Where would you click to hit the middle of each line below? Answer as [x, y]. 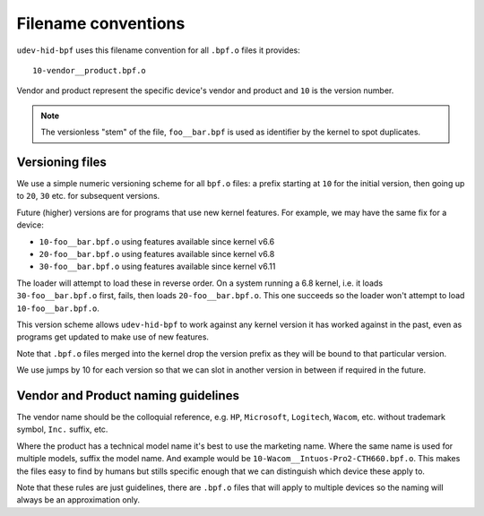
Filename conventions [101, 23]
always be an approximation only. [78, 500]
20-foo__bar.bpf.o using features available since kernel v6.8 [157, 254]
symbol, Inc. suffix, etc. [62, 429]
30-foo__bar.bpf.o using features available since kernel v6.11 [157, 267]
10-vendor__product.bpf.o [90, 70]
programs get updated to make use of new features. [113, 337]
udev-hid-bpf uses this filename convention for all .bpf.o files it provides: [158, 50]
